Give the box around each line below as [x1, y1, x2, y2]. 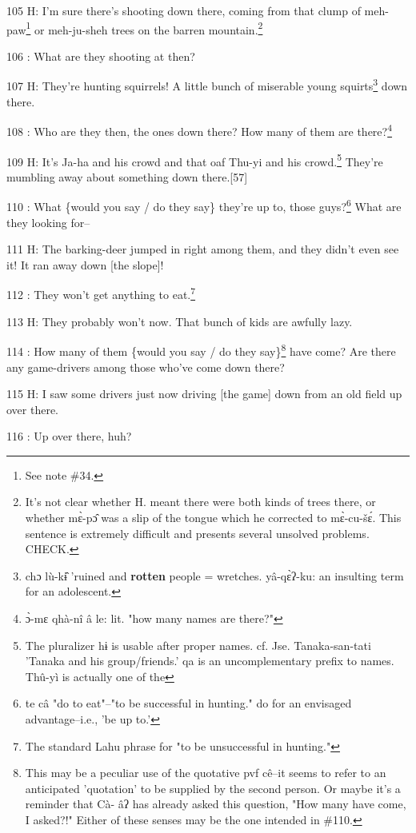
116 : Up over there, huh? [6, 428, 132, 444]
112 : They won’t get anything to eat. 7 [6, 284, 196, 303]
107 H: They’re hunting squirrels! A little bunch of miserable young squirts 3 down [6, 75, 408, 94]
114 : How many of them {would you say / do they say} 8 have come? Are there [6, 341, 396, 359]
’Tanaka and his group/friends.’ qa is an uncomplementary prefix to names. [25, 652, 394, 669]
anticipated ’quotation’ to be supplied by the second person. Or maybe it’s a [25, 779, 401, 796]
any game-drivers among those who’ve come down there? [6, 358, 285, 375]
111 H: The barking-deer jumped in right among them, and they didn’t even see [6, 241, 399, 257]
